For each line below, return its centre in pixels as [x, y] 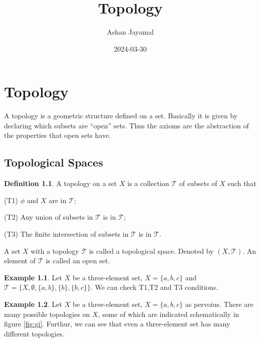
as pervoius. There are [219, 304]
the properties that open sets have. [58, 135]
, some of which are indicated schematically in [169, 314]
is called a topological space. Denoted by [151, 250]
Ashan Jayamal [130, 32]
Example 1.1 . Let [33, 277]
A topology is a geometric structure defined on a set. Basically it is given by [121, 116]
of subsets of [198, 183]
